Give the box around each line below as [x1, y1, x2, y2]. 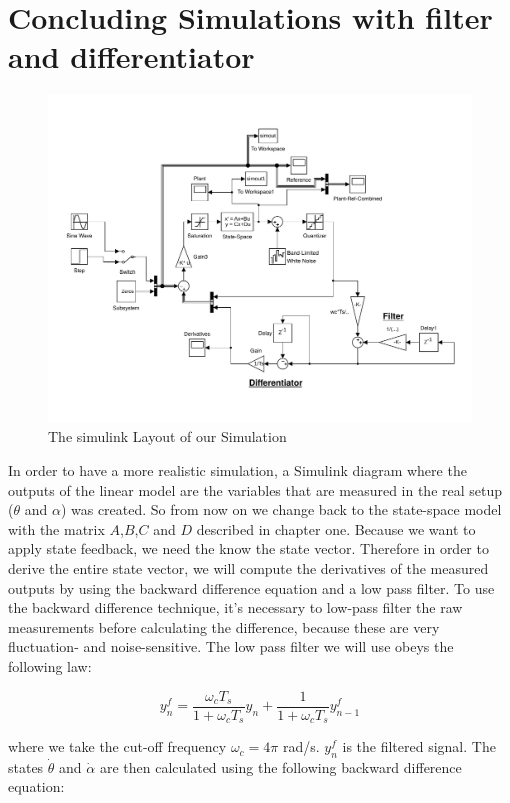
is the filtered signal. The [342, 736, 496, 757]
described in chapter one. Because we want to [196, 518, 476, 539]
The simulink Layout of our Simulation [48, 426, 287, 447]
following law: [8, 655, 92, 676]
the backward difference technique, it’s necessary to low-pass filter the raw [8, 597, 463, 618]
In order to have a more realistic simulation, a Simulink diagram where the [8, 460, 467, 481]
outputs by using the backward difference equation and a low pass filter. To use [8, 577, 495, 598]
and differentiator [8, 36, 255, 77]
